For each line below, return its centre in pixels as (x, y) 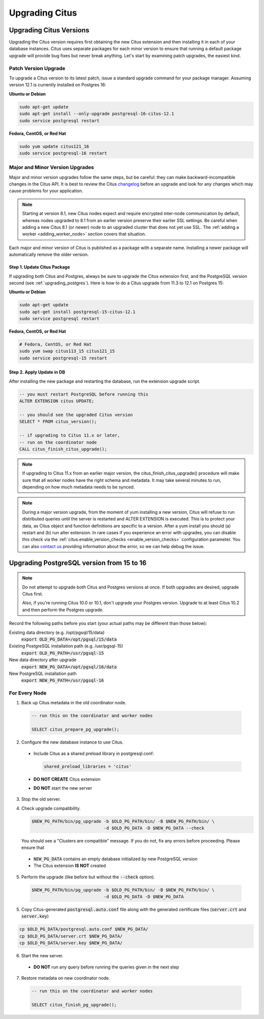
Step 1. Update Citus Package (40, 267)
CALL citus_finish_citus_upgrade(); (63, 449)
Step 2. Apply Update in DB (37, 372)
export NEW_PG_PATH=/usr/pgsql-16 (63, 681)
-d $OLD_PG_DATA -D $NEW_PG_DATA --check (154, 828)
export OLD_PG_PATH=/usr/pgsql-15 (63, 653)
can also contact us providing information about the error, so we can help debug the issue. (113, 546)
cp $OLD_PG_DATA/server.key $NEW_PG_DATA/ (71, 943)
